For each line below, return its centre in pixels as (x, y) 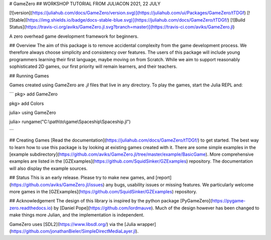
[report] (164, 178)
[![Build (238, 20)
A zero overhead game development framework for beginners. (74, 36)
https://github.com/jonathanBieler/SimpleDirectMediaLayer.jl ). (75, 231)
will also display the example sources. (48, 168)
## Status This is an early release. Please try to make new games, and (82, 178)
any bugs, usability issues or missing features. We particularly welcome (180, 185)
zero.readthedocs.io (30, 208)
